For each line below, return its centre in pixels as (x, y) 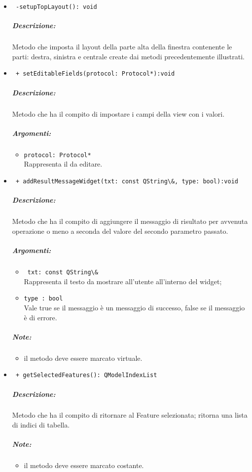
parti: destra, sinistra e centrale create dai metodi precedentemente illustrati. (128, 56)
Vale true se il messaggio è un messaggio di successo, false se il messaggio (134, 307)
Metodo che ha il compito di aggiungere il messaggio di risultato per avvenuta (130, 221)
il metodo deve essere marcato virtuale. (83, 358)
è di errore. (40, 317)
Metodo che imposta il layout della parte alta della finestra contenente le (122, 47)
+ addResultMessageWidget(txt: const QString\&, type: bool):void (127, 182)
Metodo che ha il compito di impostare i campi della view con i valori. (118, 113)
